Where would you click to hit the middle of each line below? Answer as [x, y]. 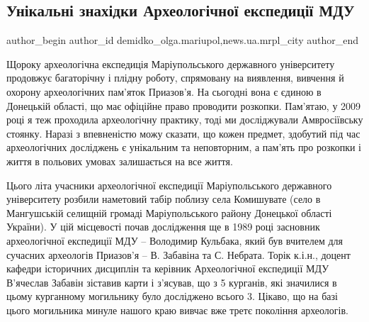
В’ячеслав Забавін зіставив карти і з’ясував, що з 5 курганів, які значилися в [172, 282]
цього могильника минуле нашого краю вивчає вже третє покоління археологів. [177, 310]
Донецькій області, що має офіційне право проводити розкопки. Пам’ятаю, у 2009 [184, 105]
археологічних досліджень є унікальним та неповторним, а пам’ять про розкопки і [184, 147]
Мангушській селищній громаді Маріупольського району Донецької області [169, 212]
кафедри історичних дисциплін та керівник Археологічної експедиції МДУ [168, 268]
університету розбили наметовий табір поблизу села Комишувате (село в [164, 199]
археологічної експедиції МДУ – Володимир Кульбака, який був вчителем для [175, 240]
